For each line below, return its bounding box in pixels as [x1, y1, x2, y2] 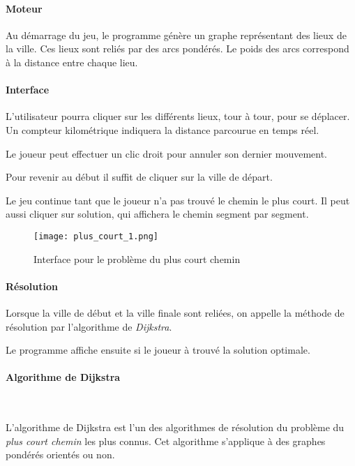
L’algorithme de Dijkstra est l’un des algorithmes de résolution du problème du [6, 420, 345, 435]
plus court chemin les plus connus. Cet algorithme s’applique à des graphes [6, 433, 326, 448]
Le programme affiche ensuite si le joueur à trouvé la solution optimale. [6, 343, 310, 357]
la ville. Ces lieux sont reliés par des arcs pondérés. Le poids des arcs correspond [6, 41, 349, 56]
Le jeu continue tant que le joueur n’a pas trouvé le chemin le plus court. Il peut [6, 193, 350, 207]
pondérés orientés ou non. [6, 447, 115, 462]
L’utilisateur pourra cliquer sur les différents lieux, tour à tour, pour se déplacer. [6, 109, 350, 123]
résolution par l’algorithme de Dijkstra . [6, 319, 172, 333]
